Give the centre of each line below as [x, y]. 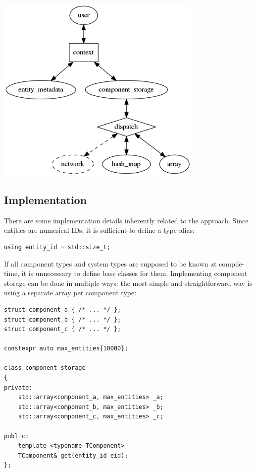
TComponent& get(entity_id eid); [73, 455]
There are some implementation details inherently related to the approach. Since [126, 220]
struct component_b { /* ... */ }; [63, 319]
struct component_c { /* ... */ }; [63, 329]
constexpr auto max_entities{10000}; [66, 349]
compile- [232, 263]
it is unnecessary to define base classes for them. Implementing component [134, 273]
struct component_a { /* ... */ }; [63, 309]
